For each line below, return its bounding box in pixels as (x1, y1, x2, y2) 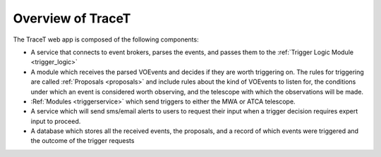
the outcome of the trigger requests (30, 137, 135, 145)
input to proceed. (30, 117, 81, 125)
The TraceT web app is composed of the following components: (13, 35, 199, 44)
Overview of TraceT (13, 11, 131, 26)
